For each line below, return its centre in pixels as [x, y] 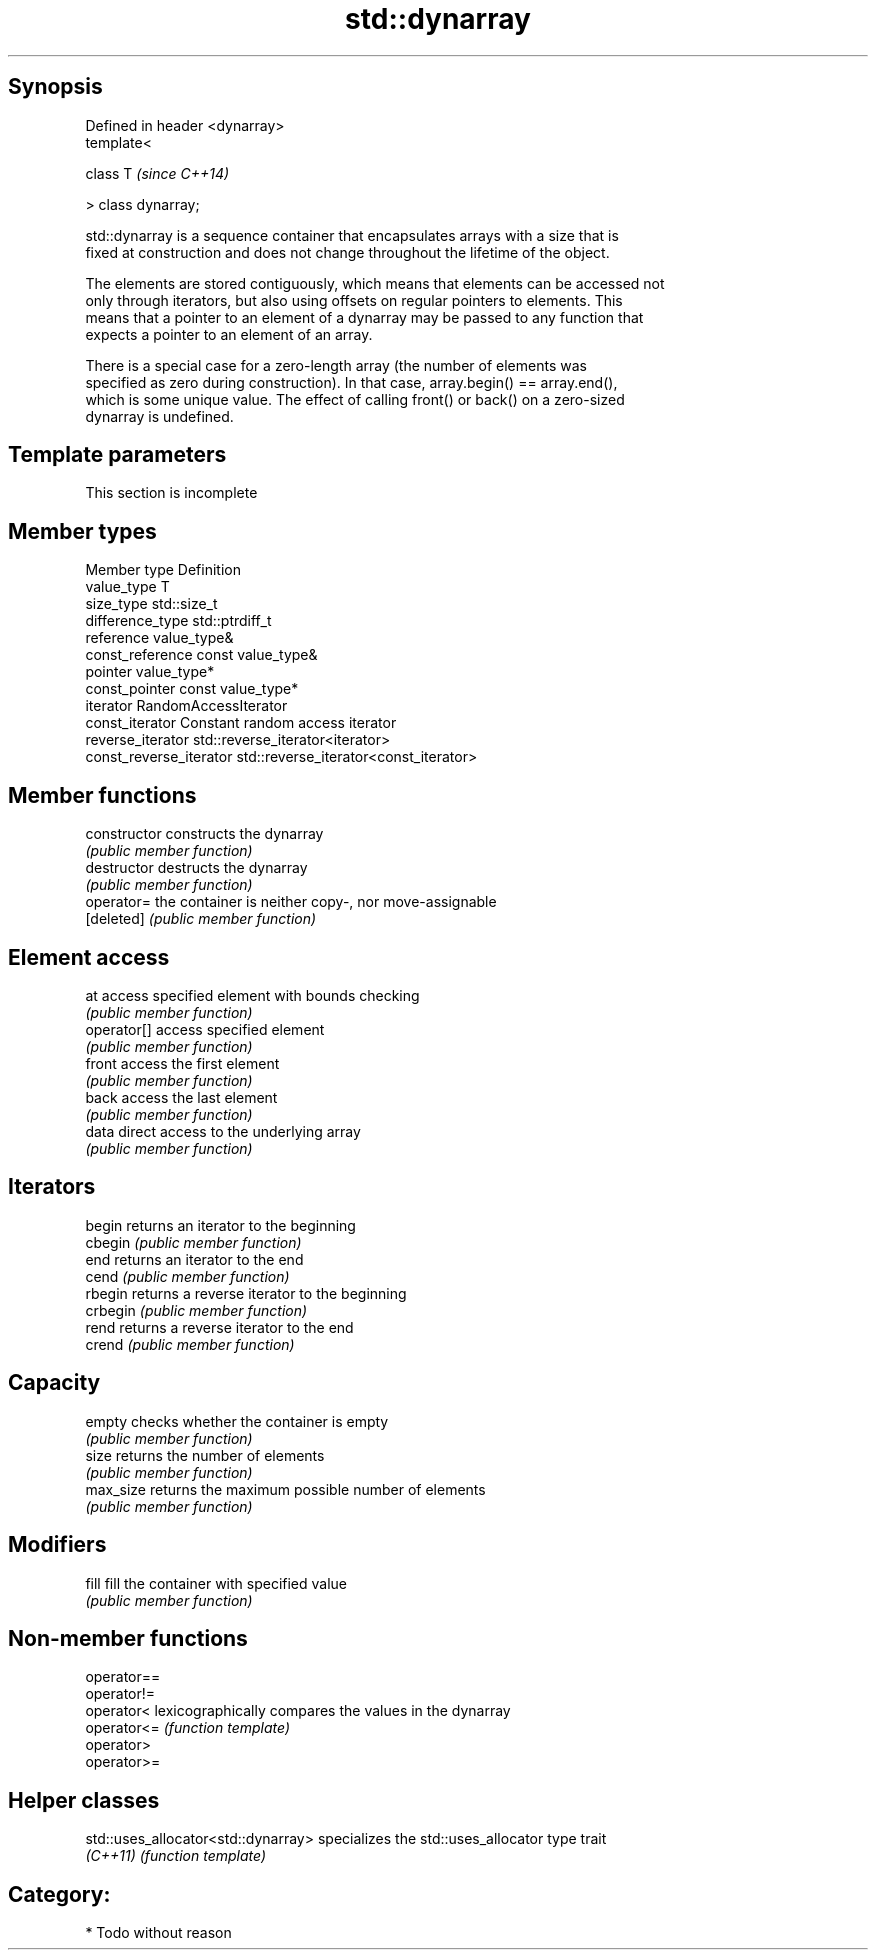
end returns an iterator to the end [194, 1259]
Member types [82, 531]
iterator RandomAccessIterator [186, 706]
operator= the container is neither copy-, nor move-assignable [291, 902]
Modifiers [57, 1545]
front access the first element [182, 1063]
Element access [89, 957]
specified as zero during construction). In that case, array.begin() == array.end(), [351, 382]
